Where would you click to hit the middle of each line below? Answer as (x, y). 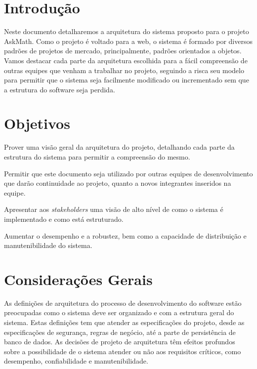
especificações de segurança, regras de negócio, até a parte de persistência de (120, 332)
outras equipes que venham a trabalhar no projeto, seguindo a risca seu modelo (124, 70)
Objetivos (37, 123)
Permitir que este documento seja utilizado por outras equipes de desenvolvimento (128, 173)
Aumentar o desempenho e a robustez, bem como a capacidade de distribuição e (125, 235)
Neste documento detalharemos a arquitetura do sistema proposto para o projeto (127, 31)
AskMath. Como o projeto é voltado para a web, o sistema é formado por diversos (128, 41)
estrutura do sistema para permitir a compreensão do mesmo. (97, 157)
